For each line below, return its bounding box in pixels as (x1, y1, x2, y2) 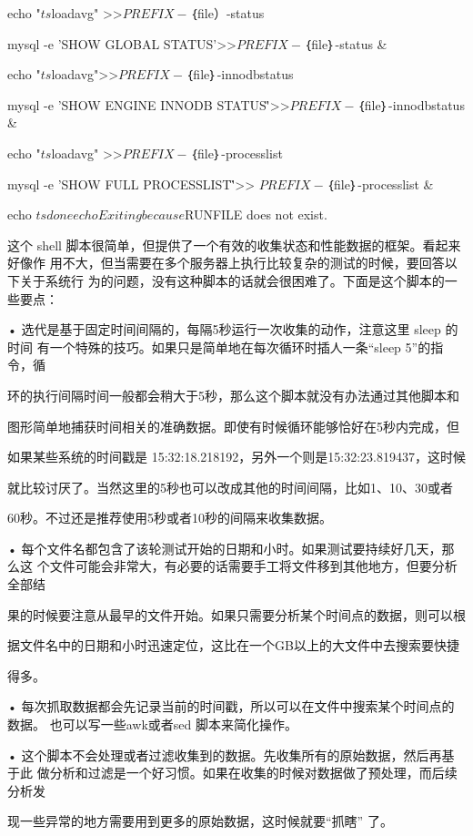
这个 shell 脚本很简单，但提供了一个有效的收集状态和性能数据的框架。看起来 (7, 235, 461, 254)
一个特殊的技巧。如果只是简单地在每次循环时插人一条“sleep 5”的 (49, 337, 431, 356)
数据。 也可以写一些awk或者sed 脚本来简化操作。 (7, 715, 297, 734)
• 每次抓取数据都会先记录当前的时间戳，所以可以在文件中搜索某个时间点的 (7, 697, 455, 716)
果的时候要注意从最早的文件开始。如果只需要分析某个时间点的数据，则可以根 (7, 605, 466, 624)
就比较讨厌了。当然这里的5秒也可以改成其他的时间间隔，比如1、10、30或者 (7, 477, 453, 496)
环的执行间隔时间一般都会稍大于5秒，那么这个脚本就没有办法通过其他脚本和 (7, 385, 459, 404)
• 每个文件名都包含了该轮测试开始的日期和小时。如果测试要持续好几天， (7, 538, 442, 557)
